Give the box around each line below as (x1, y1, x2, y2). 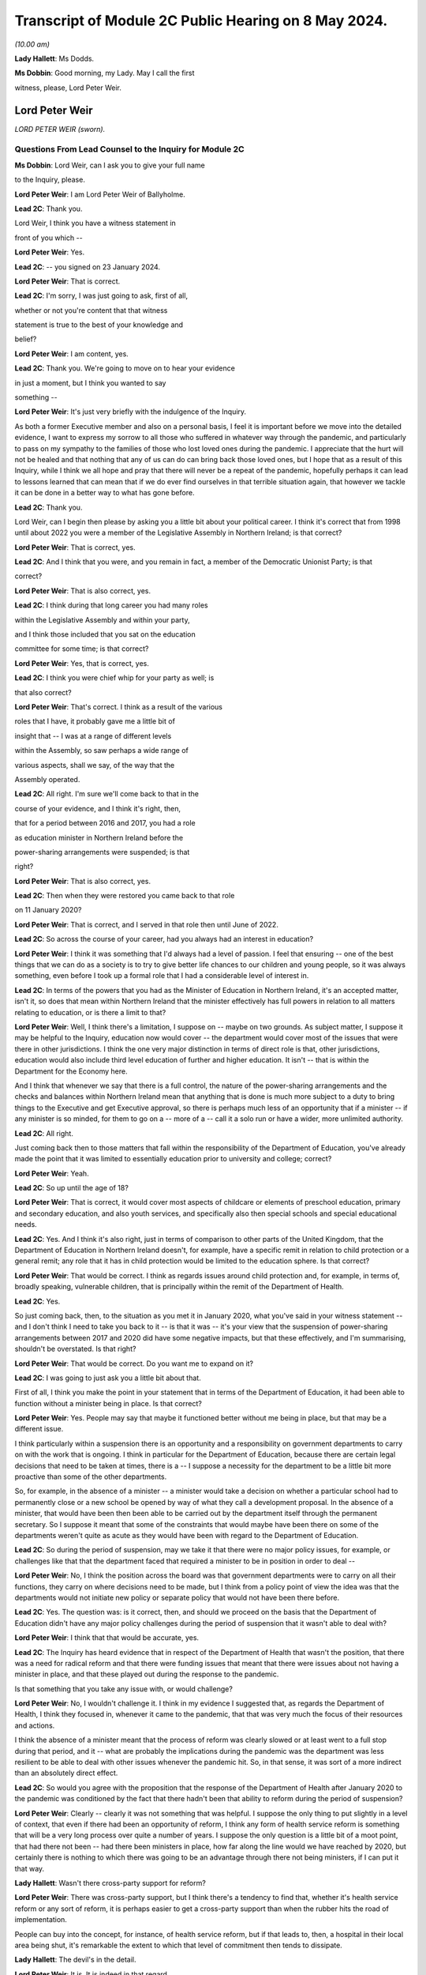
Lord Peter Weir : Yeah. (14, 1168, 90, 1178)
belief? (14, 334, 37, 344)
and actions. (14, 1721, 55, 1730)
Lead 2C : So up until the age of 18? (14, 1183, 129, 1193)
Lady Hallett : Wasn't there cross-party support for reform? (14, 1878, 207, 1887)
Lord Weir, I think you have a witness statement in (14, 218, 177, 228)
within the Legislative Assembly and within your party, (14, 615, 190, 624)
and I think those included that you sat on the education (14, 630, 196, 639)
